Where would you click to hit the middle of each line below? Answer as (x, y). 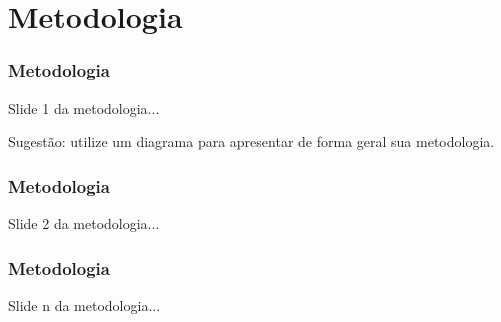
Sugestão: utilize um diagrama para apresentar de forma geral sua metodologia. (251, 141)
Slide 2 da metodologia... (84, 223)
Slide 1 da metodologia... (84, 107)
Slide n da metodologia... (84, 304)
